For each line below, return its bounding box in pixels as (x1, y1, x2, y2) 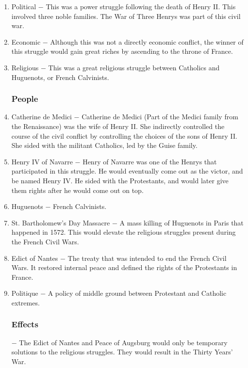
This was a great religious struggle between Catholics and (48, 62, 220, 72)
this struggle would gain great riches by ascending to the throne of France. (11, 46, 233, 56)
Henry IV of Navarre (11, 156, 73, 166)
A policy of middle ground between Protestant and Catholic (48, 288, 227, 298)
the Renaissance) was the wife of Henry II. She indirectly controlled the (11, 121, 225, 131)
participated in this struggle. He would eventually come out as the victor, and (11, 166, 243, 176)
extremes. (11, 297, 40, 307)
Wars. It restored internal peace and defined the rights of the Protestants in (11, 262, 237, 272)
